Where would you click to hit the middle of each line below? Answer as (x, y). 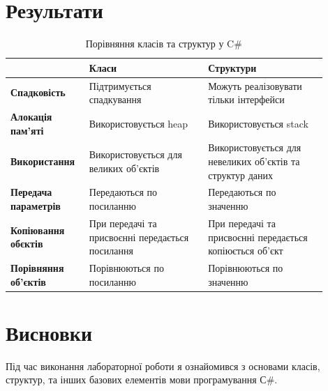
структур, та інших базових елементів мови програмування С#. (142, 379)
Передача (31, 192)
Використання (43, 161)
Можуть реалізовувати (255, 85)
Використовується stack (258, 123)
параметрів (36, 206)
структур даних (241, 175)
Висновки (49, 332)
